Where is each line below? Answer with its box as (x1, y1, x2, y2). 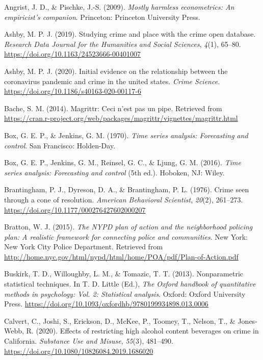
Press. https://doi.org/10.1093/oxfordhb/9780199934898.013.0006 (4, 298, 208, 309)
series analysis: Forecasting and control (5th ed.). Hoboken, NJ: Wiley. (4, 167, 225, 177)
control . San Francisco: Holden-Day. (4, 140, 116, 150)
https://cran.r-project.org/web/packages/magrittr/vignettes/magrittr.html (4, 113, 238, 123)
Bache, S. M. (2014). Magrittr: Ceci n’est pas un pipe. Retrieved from (4, 102, 222, 113)
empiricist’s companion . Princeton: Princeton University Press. (4, 11, 200, 22)
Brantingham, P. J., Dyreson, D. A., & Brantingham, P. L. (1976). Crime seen (4, 184, 249, 195)
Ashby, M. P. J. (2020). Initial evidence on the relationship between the (4, 65, 228, 76)
